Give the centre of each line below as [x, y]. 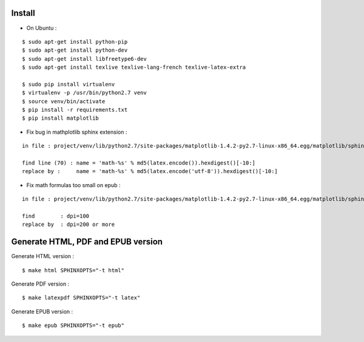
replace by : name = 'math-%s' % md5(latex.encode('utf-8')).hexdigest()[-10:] [150, 171]
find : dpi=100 [56, 216]
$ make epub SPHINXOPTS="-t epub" [73, 326]
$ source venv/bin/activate [64, 101]
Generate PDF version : [40, 284]
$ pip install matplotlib [61, 118]
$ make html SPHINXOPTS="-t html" [73, 270]
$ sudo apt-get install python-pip [75, 42]
